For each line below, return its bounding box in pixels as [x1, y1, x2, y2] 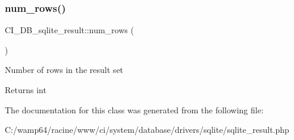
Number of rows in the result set [5, 63, 124, 76]
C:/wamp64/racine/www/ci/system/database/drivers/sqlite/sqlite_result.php [5, 123, 289, 136]
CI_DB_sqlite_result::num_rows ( [5, 24, 134, 36]
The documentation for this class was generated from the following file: [5, 103, 264, 116]
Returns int [5, 84, 46, 96]
